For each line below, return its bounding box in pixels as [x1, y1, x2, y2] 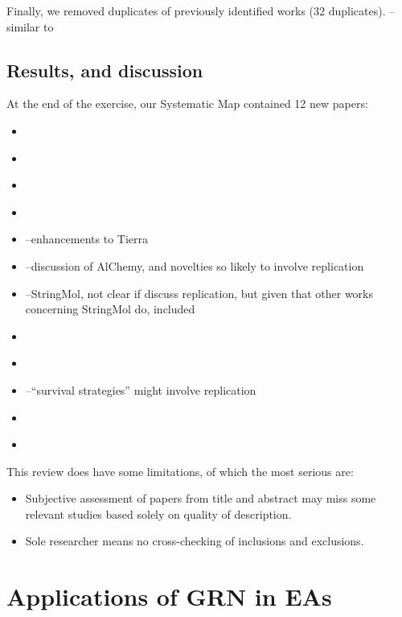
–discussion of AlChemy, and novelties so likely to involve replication [25, 257, 364, 274]
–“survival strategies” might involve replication [25, 381, 256, 398]
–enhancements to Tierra [25, 230, 148, 247]
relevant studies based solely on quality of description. [25, 505, 292, 522]
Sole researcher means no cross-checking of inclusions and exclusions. [25, 532, 364, 549]
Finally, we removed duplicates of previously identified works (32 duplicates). [6, 2, 386, 19]
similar [6, 18, 40, 35]
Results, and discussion [6, 57, 203, 82]
